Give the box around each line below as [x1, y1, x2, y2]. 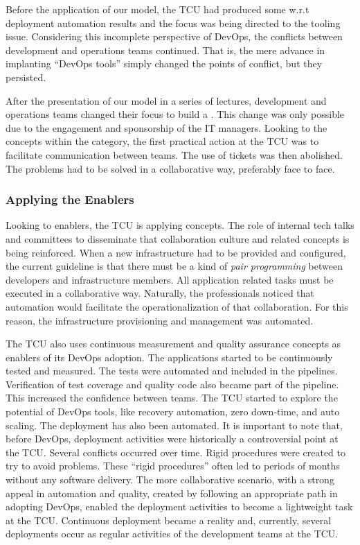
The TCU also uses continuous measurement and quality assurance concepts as [6, 336, 341, 351]
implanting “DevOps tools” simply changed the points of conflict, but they [6, 56, 323, 71]
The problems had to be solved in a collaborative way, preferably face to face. [6, 161, 335, 175]
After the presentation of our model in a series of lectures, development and [6, 93, 327, 107]
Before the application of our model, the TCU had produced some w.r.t [6, 2, 309, 16]
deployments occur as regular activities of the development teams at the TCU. [6, 526, 339, 541]
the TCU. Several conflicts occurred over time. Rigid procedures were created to [6, 444, 345, 459]
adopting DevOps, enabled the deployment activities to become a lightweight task [6, 499, 353, 514]
